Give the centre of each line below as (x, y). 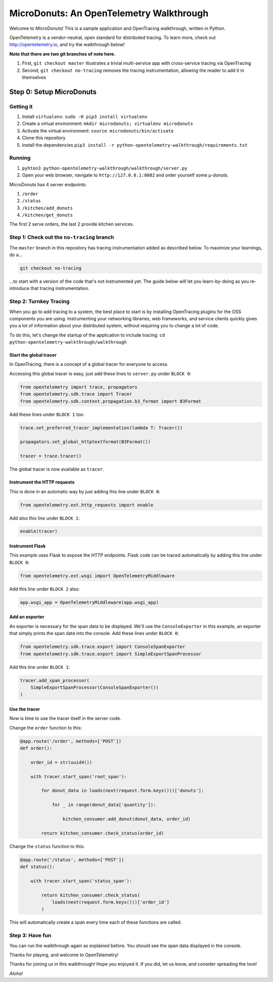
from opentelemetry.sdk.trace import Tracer (76, 394)
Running (20, 158)
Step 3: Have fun (30, 935)
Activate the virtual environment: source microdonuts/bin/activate (98, 131)
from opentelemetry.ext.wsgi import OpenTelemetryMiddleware (97, 576)
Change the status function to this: (47, 846)
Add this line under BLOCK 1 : (40, 667)
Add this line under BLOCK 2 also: (44, 589)
